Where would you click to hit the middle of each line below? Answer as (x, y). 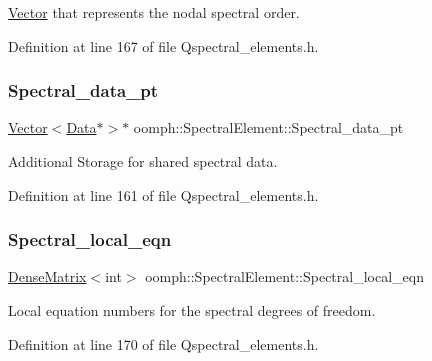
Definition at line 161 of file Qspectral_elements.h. (163, 194)
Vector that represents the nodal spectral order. (154, 12)
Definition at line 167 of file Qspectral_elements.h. (163, 45)
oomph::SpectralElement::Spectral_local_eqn (284, 276)
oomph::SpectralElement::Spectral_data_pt (268, 127)
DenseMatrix (47, 276)
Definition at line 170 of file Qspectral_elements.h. (163, 343)
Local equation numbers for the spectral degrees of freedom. (192, 310)
